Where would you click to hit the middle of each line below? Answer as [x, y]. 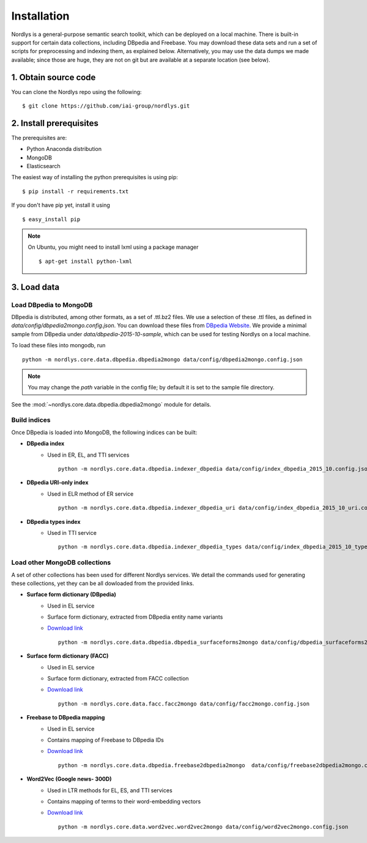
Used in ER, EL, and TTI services [88, 455]
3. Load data [35, 287]
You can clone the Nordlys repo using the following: [76, 92]
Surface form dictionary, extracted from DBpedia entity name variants [135, 617]
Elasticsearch [43, 166]
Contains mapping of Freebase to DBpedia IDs [106, 740]
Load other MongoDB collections [61, 562]
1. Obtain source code [54, 77]
